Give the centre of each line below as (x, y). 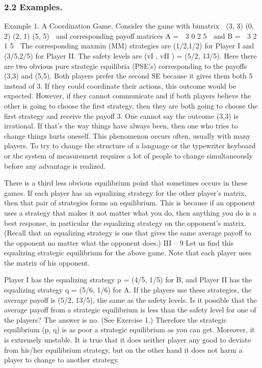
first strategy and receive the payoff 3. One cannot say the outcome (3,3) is (121, 115)
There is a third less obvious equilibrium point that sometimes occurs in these (126, 183)
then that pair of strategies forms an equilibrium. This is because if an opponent (130, 203)
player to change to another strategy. (62, 360)
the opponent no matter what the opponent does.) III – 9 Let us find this (119, 242)
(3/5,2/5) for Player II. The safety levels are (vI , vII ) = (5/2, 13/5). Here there (130, 56)
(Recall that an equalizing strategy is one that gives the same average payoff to (128, 233)
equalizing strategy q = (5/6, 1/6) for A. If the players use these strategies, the (128, 290)
